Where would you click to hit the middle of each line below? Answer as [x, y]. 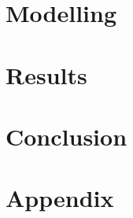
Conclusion [66, 136]
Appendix [60, 198]
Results [46, 74]
